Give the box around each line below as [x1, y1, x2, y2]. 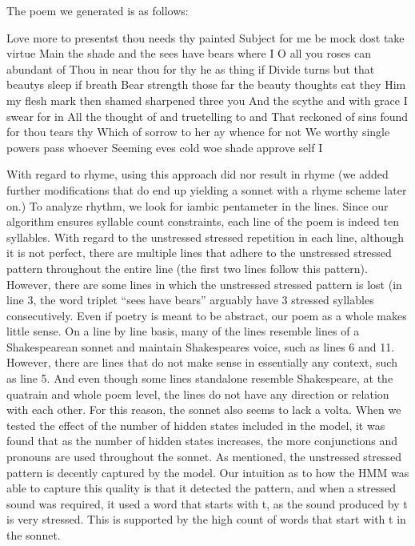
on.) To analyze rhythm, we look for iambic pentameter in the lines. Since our [6, 197, 389, 214]
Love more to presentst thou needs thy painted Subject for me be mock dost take [6, 29, 405, 46]
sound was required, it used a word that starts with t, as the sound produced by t [6, 495, 408, 512]
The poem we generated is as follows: [6, 2, 189, 18]
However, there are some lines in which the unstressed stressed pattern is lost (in [6, 275, 402, 292]
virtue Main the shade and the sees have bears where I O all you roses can [6, 45, 371, 62]
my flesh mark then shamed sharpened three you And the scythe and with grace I [6, 91, 408, 108]
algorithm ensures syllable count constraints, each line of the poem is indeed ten [6, 213, 399, 230]
